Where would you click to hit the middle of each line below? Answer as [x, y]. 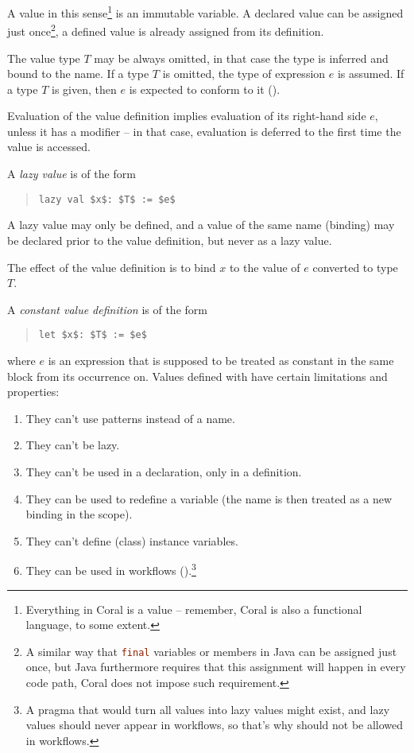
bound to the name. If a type [78, 74]
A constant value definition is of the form [107, 309]
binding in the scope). [79, 514]
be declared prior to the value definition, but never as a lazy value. [170, 240]
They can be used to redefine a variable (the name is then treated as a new [209, 498]
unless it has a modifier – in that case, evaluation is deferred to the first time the [204, 131]
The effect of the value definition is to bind [112, 267]
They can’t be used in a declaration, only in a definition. [164, 471]
